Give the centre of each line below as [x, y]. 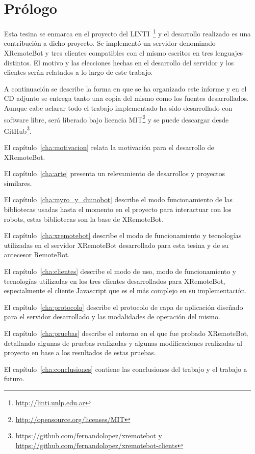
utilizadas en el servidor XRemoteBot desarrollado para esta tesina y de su [116, 245]
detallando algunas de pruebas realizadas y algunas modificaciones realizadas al [123, 343]
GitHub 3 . [18, 130]
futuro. [14, 378]
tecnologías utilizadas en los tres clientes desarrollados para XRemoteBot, [115, 281]
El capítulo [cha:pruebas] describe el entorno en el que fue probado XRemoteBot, [127, 333]
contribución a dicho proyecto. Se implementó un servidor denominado [110, 43]
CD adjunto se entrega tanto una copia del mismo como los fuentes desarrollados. [126, 98]
